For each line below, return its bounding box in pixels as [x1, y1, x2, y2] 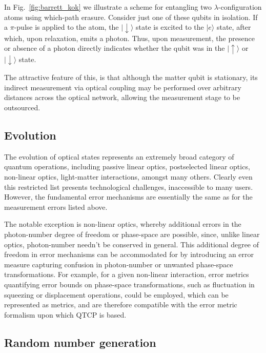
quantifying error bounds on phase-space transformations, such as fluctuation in [4, 279, 255, 289]
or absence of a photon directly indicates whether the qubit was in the [4, 43, 225, 53]
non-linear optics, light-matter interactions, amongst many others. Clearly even [4, 171, 253, 182]
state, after [216, 22, 251, 32]
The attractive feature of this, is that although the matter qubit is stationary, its [4, 72, 258, 83]
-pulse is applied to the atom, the [14, 22, 119, 32]
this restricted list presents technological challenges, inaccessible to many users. [4, 181, 253, 192]
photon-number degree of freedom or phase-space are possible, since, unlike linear [4, 229, 260, 240]
